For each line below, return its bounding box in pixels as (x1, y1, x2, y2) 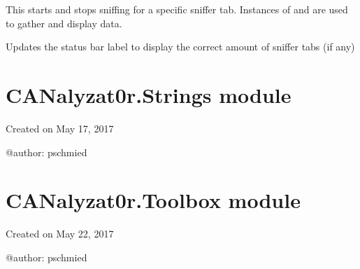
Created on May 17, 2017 (6, 120, 114, 135)
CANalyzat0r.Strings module (6, 80, 291, 109)
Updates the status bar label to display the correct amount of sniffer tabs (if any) (6, 39, 355, 54)
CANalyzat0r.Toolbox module (6, 186, 301, 214)
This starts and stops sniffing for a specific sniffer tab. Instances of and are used (6, 2, 348, 16)
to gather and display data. (6, 15, 122, 30)
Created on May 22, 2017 (6, 226, 114, 241)
